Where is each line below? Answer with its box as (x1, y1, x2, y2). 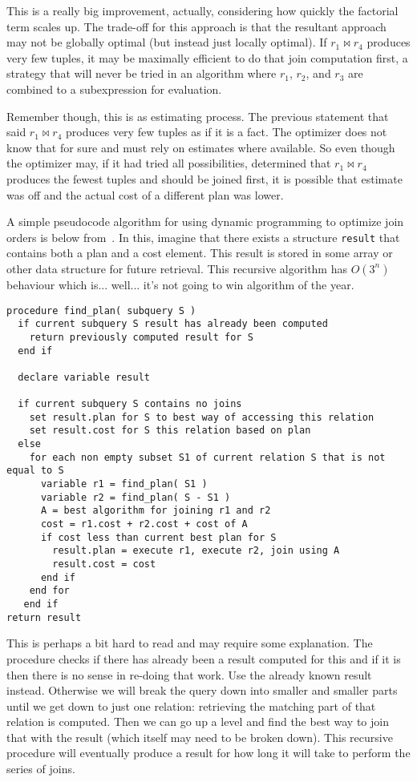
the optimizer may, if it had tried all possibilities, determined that (6, 155, 331, 171)
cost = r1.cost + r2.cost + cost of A (40, 518, 248, 530)
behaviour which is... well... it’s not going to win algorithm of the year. (6, 276, 354, 292)
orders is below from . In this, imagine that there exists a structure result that (6, 228, 400, 245)
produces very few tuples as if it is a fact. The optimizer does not (66, 123, 387, 140)
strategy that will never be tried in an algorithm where (6, 65, 277, 82)
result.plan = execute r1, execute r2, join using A (52, 545, 340, 557)
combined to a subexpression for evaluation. (6, 80, 222, 97)
